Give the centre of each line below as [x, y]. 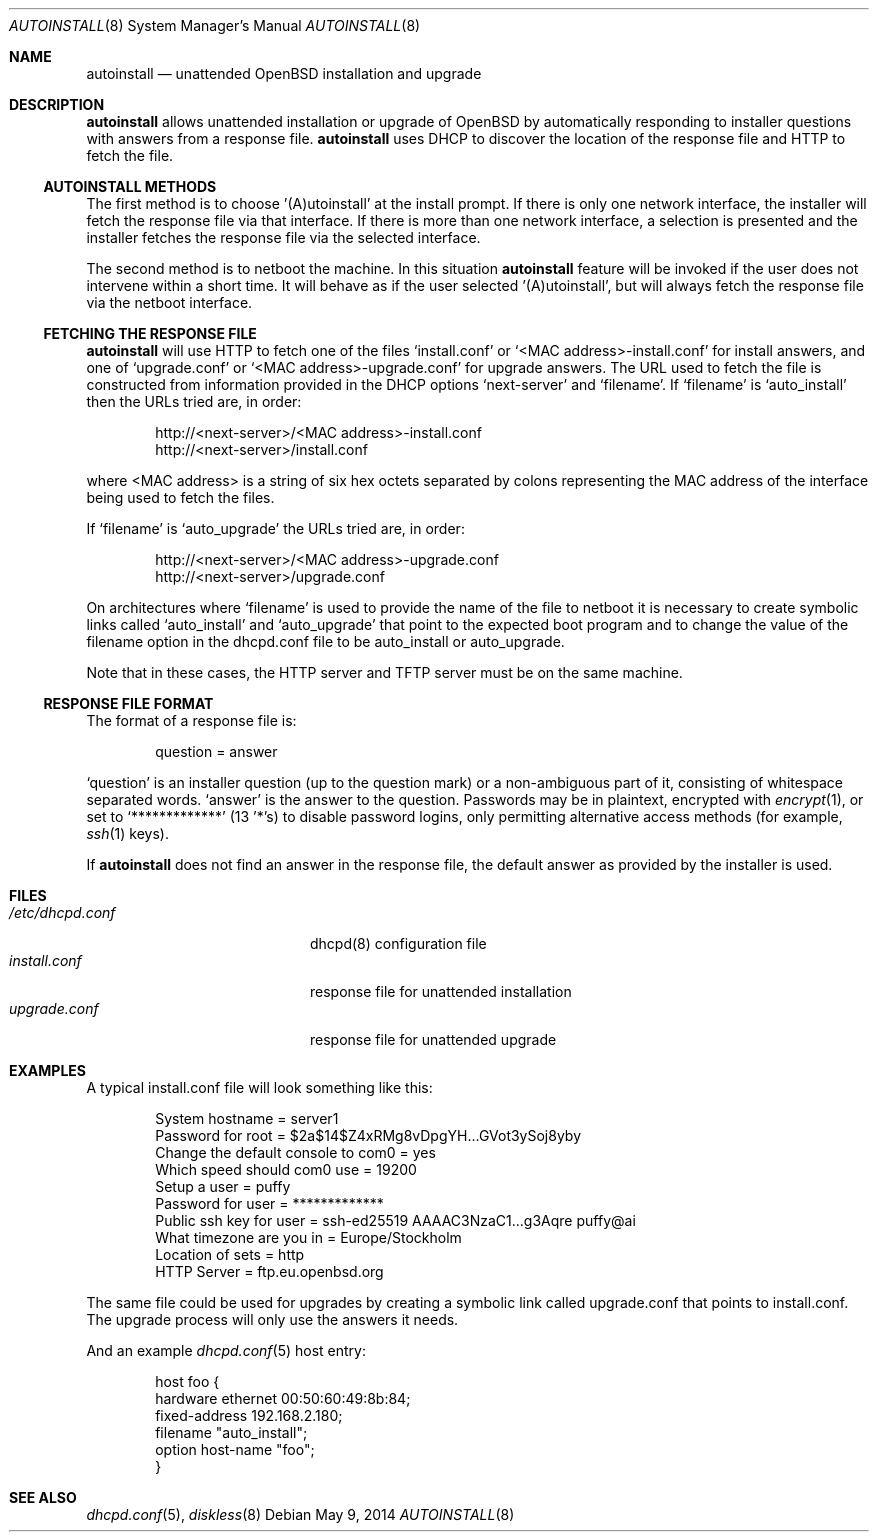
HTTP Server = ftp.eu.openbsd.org [269, 1271]
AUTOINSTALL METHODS [130, 186]
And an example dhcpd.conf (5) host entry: [226, 1350]
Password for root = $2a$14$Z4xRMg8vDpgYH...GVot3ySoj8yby [368, 1135]
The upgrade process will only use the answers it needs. [272, 1319]
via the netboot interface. [169, 302]
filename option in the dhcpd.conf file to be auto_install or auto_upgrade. [325, 641]
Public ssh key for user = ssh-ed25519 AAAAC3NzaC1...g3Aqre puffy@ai [395, 1220]
